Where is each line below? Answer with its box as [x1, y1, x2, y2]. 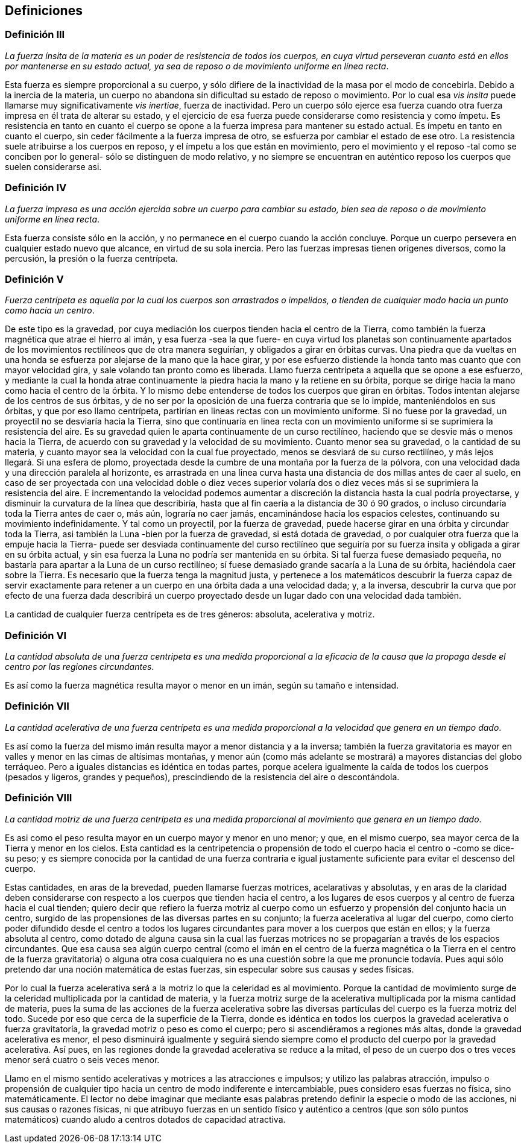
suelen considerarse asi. [5, 161, 102, 172]
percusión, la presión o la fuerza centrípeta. [5, 253, 178, 263]
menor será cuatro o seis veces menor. [5, 1054, 160, 1065]
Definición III [5, 28, 65, 41]
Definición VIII [5, 792, 72, 804]
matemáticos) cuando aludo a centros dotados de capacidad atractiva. [5, 1114, 286, 1124]
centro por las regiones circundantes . [5, 661, 154, 672]
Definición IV [5, 181, 67, 194]
